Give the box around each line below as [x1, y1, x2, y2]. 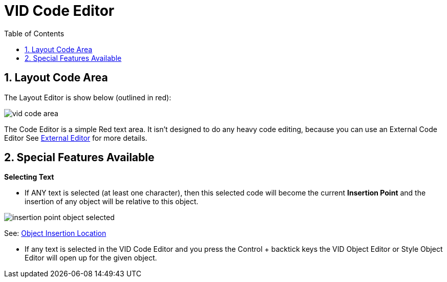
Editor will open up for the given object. [25, 253, 157, 263]
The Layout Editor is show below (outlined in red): [4, 93, 172, 102]
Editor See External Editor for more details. [4, 133, 147, 142]
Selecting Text [4, 172, 54, 182]
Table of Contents [4, 29, 65, 38]
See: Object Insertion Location [4, 229, 107, 238]
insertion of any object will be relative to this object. [25, 197, 199, 206]
